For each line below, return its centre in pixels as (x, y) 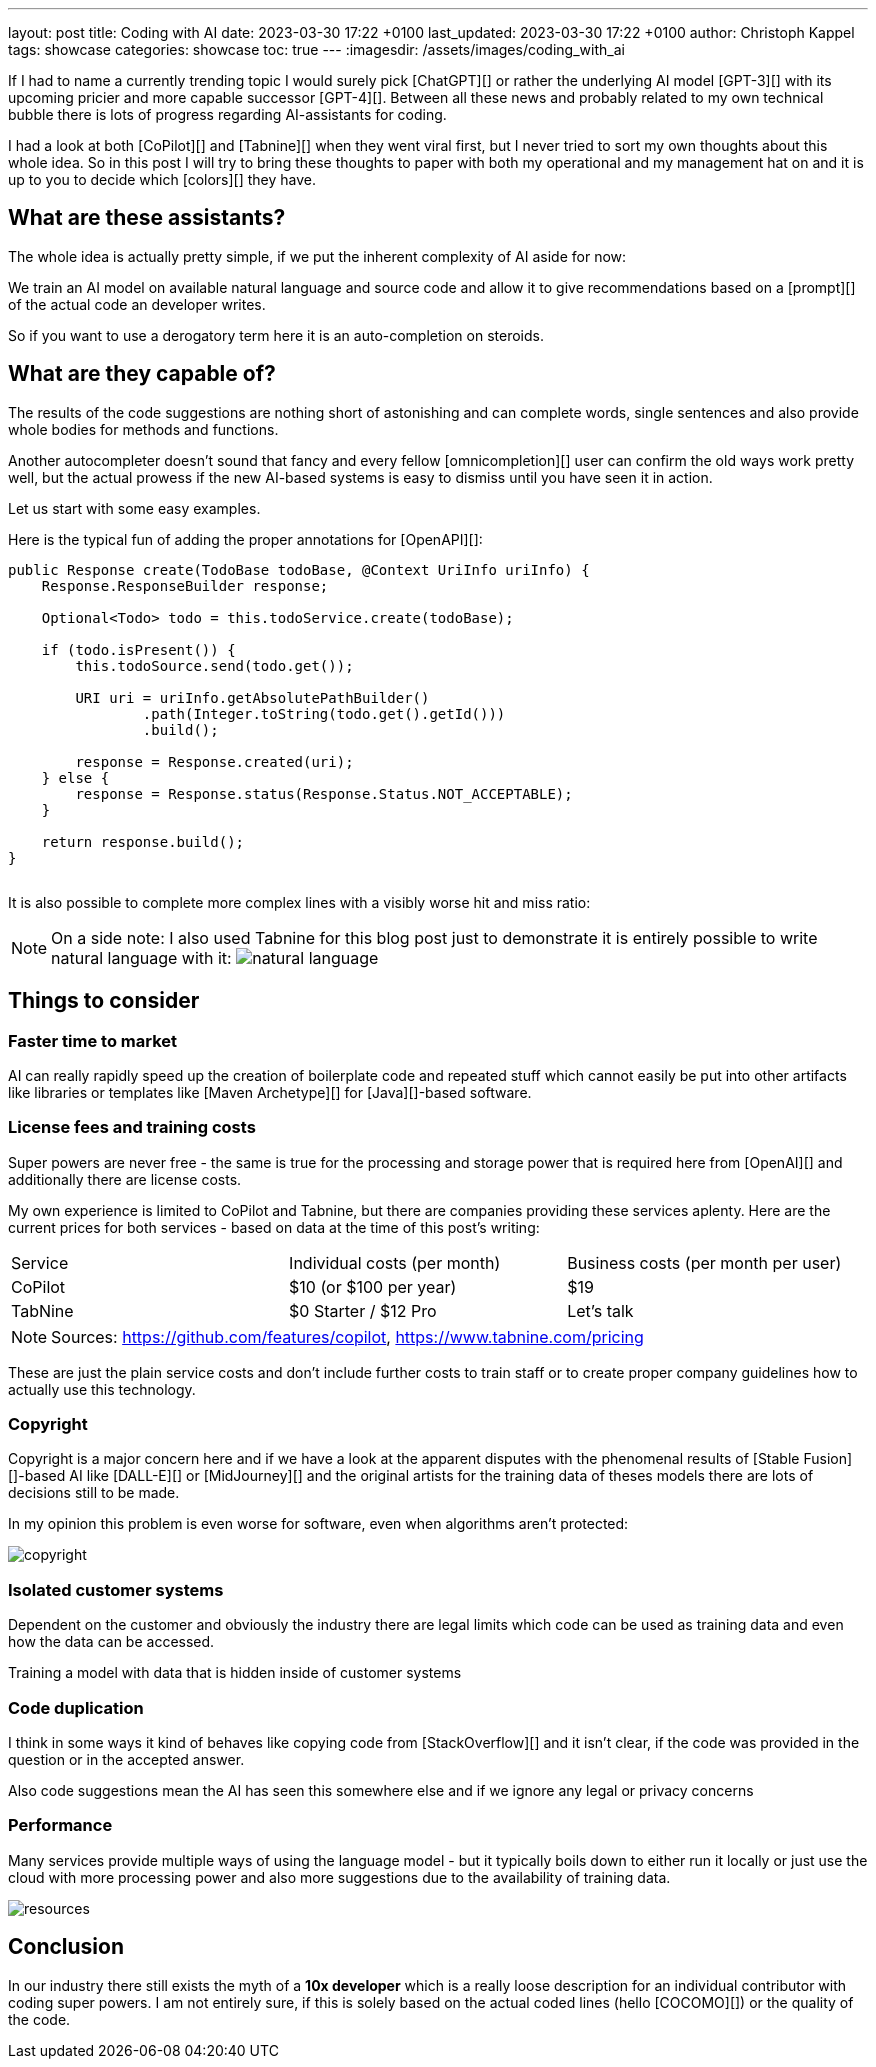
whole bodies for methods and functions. (143, 429)
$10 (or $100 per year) (373, 1286)
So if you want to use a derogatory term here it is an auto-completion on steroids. (276, 335)
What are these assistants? (147, 218)
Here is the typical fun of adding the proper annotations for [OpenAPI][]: (245, 539)
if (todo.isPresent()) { (138, 649)
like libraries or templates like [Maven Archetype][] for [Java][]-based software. (270, 1092)
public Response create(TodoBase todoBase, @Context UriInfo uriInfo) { (299, 569)
